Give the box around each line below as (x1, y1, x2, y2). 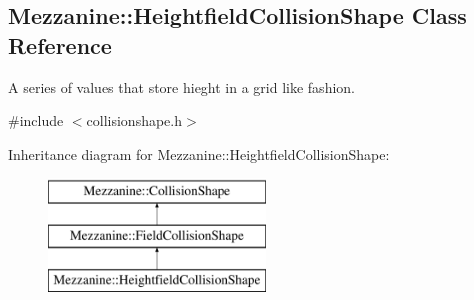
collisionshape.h (86, 110, 183, 131)
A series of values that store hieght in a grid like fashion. (8, 76, 355, 97)
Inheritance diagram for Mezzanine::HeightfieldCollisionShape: (8, 143, 390, 164)
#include (8, 110, 64, 131)
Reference (8, 29, 112, 60)
